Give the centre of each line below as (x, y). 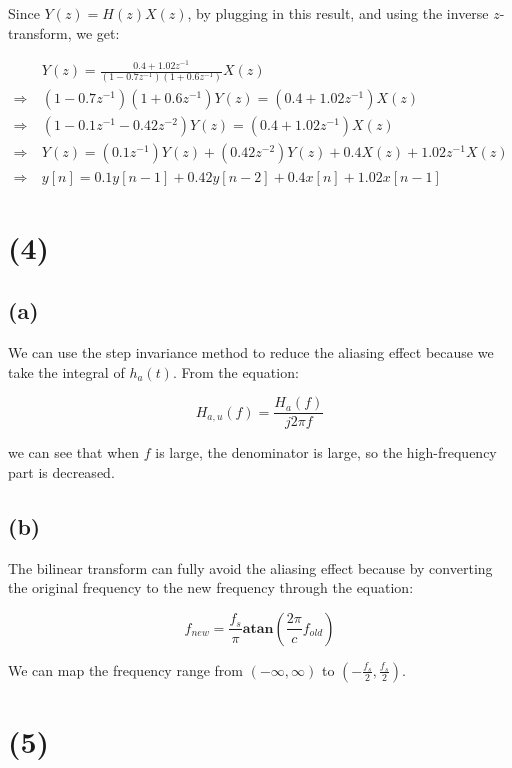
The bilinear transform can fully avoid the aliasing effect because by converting (250, 567)
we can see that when (74, 452)
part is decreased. (61, 471)
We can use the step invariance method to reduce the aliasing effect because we (251, 352)
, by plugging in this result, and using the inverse (338, 13)
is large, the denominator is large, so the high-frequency (326, 452)
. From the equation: (235, 371)
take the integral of (66, 371)
